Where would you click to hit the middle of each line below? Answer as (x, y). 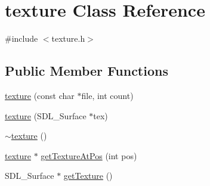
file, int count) (107, 95)
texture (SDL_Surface (46, 115)
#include (21, 38)
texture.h (68, 38)
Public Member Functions (87, 71)
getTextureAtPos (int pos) (89, 155)
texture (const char (40, 95)
